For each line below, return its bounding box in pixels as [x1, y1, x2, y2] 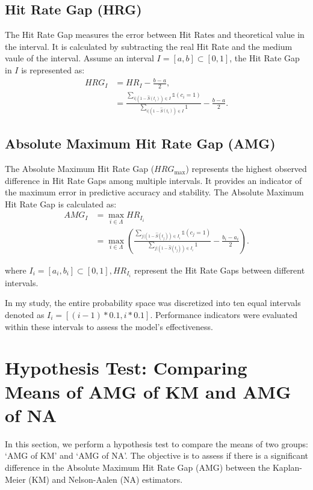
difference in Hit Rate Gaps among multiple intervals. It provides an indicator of [5, 174, 302, 186]
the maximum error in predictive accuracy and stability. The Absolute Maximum [5, 186, 304, 198]
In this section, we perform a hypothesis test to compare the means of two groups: [5, 437, 308, 450]
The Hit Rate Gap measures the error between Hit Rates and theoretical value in [5, 28, 305, 41]
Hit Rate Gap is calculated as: [5, 197, 117, 210]
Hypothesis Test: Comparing [5, 355, 247, 380]
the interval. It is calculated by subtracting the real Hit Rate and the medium [5, 40, 293, 52]
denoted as [5, 308, 45, 321]
